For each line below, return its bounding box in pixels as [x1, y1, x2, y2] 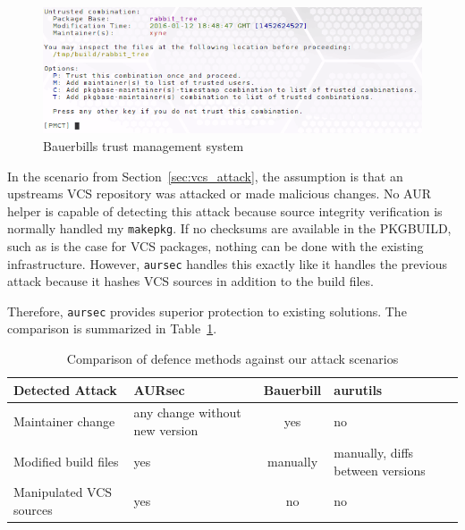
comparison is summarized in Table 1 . [7, 319, 217, 338]
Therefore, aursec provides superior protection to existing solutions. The [7, 301, 407, 320]
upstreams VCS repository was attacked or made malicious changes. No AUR [7, 184, 432, 203]
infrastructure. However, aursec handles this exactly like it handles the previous [7, 254, 447, 273]
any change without [133, 403, 241, 422]
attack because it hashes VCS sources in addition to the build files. [7, 272, 374, 290]
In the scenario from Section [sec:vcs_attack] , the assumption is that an [7, 166, 403, 185]
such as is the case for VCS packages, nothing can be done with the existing [7, 236, 424, 255]
